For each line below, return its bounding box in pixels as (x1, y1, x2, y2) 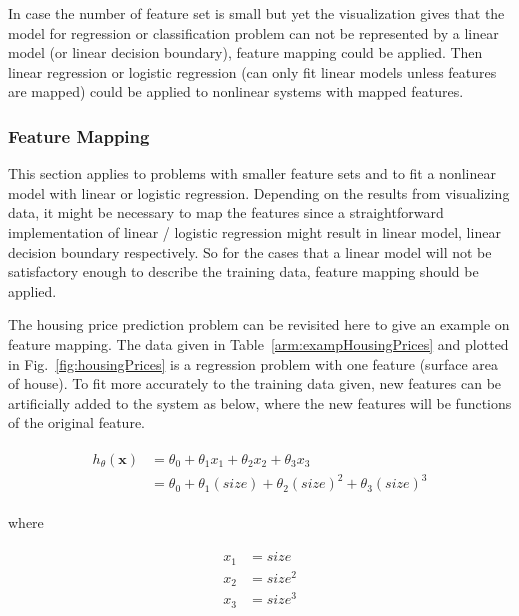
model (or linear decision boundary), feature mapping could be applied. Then (8, 42, 483, 63)
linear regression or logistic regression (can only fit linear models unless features (8, 61, 497, 82)
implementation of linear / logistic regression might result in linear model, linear (8, 221, 501, 242)
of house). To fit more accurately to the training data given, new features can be (8, 373, 502, 394)
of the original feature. (8, 412, 145, 433)
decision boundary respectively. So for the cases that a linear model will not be (8, 241, 492, 262)
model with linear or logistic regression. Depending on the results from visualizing (8, 182, 510, 203)
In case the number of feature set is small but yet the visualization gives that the (8, 3, 505, 23)
